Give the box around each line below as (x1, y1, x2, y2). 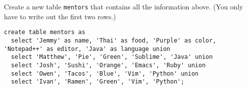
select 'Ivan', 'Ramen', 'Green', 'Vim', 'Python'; (11, 78, 185, 86)
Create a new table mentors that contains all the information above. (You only (4, 1, 243, 11)
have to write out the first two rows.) (4, 11, 116, 21)
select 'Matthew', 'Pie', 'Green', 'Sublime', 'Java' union (11, 53, 213, 61)
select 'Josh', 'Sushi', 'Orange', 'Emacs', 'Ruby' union (11, 61, 206, 69)
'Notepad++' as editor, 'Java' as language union (4, 45, 170, 52)
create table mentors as (4, 29, 85, 36)
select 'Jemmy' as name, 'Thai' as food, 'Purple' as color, (11, 37, 216, 44)
